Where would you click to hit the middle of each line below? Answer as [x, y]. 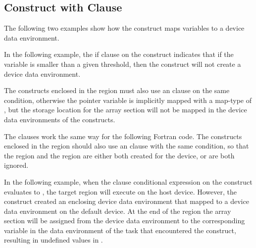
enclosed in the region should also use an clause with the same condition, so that [127, 146]
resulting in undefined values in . [53, 240]
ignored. [16, 165]
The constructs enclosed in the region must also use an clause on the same [117, 90]
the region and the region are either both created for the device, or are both [119, 155]
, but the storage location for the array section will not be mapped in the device [126, 110]
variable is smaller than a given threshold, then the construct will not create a [123, 64]
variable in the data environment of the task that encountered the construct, [120, 230]
